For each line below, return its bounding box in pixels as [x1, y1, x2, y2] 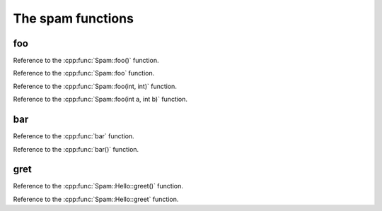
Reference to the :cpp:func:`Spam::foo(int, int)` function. [13, 82, 177, 90]
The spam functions [13, 11, 134, 26]
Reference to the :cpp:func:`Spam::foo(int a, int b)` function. [13, 95, 187, 104]
